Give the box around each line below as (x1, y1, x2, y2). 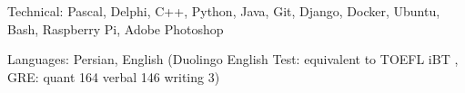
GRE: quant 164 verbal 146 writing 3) (7, 67, 220, 86)
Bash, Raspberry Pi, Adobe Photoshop (7, 19, 224, 38)
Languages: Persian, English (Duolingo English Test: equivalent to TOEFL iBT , (7, 50, 459, 69)
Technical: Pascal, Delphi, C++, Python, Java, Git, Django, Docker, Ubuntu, (7, 2, 440, 20)
